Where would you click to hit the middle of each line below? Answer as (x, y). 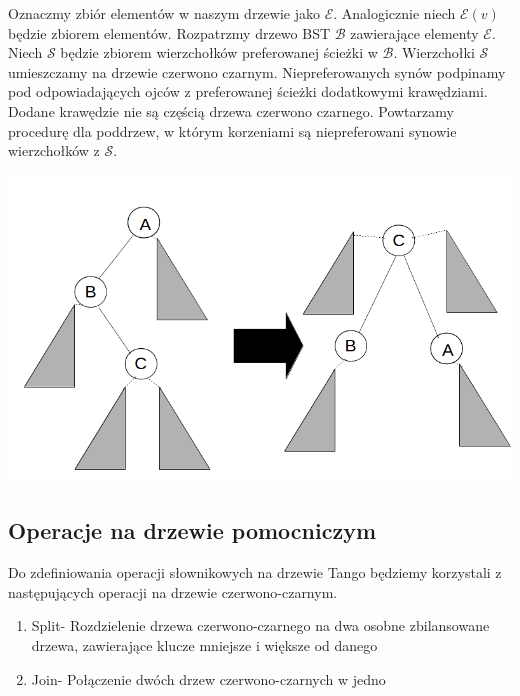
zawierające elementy (414, 32)
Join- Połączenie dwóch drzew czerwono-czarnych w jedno (208, 678)
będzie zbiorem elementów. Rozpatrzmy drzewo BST (169, 32)
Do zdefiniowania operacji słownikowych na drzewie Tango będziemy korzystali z (255, 572)
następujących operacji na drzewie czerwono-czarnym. (173, 591)
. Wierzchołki (434, 52)
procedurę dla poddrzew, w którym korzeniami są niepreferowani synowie (232, 130)
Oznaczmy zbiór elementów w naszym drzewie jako (164, 13)
